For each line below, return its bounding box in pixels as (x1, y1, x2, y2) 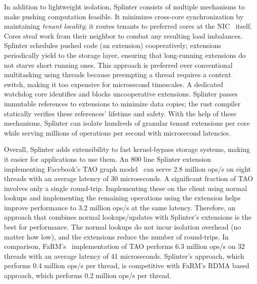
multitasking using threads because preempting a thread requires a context (4, 69, 231, 80)
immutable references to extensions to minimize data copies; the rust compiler (4, 98, 241, 108)
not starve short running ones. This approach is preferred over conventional (4, 59, 233, 70)
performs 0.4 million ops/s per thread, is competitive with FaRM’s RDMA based (4, 260, 250, 271)
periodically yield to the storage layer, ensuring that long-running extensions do (4, 49, 246, 60)
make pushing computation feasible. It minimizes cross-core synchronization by (4, 11, 244, 21)
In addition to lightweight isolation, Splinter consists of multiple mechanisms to (4, 1, 245, 11)
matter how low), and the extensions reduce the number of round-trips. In (4, 231, 229, 241)
